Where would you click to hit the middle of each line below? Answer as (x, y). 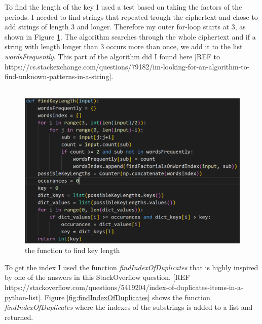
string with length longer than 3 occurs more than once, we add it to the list (124, 46)
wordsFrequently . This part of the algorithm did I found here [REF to (113, 56)
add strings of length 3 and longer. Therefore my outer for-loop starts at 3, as (125, 27)
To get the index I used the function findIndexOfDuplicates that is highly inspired (132, 267)
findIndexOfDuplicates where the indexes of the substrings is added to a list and (129, 307)
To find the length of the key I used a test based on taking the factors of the (123, 7)
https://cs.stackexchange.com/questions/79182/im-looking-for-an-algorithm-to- (127, 66)
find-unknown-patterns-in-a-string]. (59, 76)
